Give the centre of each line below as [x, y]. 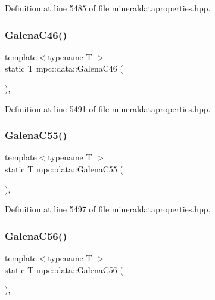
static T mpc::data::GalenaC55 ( [64, 169]
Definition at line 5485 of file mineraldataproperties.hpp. [108, 8]
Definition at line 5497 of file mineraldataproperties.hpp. [108, 209]
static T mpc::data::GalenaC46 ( [64, 68]
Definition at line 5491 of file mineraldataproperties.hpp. [108, 108]
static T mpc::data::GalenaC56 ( [64, 269]
